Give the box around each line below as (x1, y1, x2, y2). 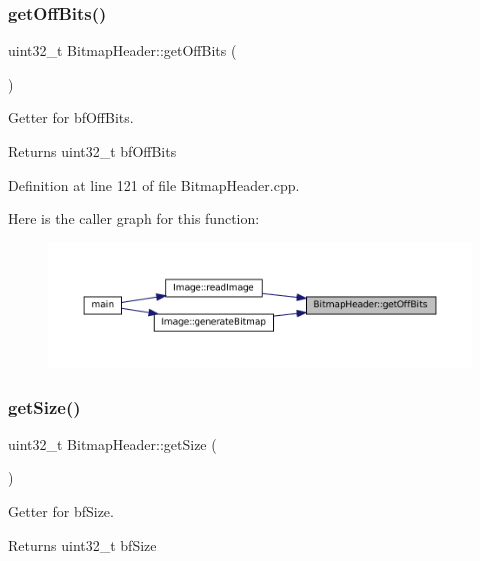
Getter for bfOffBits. (8, 107, 134, 128)
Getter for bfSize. (8, 501, 114, 522)
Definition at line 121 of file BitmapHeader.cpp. (8, 174, 300, 195)
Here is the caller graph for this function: (8, 208, 260, 229)
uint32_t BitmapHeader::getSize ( (8, 433, 217, 454)
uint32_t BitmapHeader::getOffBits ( (8, 40, 237, 61)
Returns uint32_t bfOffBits (8, 141, 177, 161)
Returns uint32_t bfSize (8, 534, 157, 555)
